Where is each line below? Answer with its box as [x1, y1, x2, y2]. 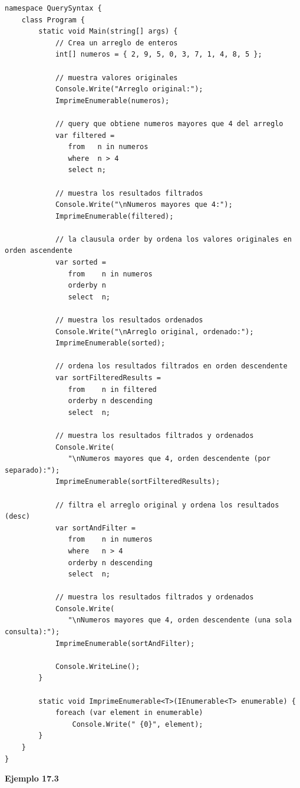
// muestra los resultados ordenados [55, 316, 203, 325]
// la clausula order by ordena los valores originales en [55, 235, 292, 243]
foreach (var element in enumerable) [55, 708, 203, 717]
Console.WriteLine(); [55, 662, 140, 671]
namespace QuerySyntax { [5, 4, 102, 12]
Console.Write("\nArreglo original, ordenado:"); [55, 327, 254, 336]
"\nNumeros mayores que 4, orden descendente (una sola [68, 616, 292, 625]
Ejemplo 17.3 [5, 772, 59, 784]
